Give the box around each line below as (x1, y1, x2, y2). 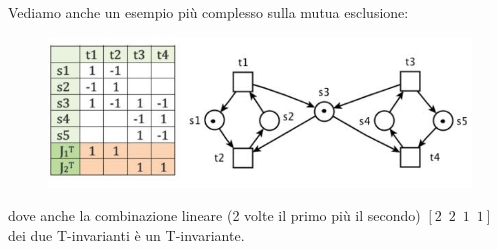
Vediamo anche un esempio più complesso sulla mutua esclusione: (8, 2, 409, 22)
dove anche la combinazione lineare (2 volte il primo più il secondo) (8, 205, 421, 226)
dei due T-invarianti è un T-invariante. (8, 224, 245, 245)
